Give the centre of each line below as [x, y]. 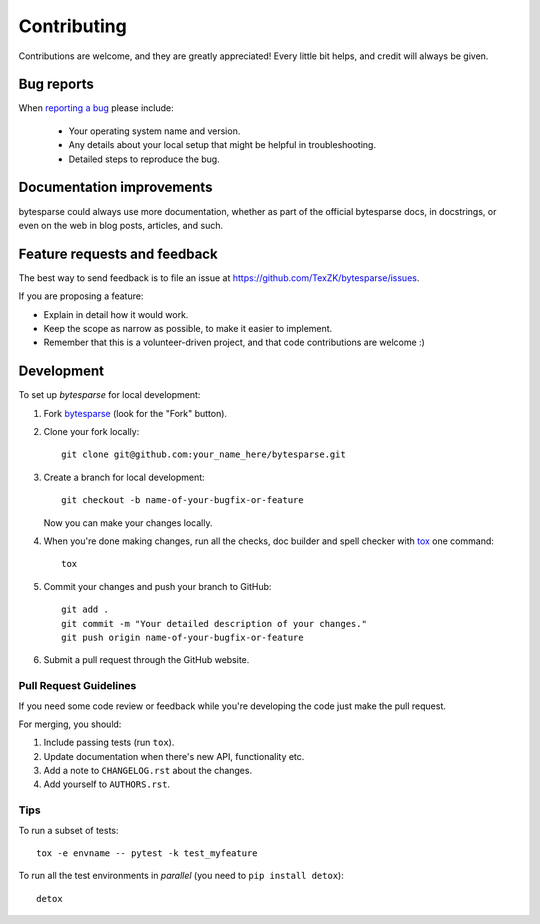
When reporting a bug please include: [96, 108]
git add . [85, 609]
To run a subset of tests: [68, 830]
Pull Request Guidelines [77, 686]
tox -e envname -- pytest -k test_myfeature [147, 853]
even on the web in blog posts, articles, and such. [121, 225]
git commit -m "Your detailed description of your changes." [214, 623]
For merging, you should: [70, 724]
